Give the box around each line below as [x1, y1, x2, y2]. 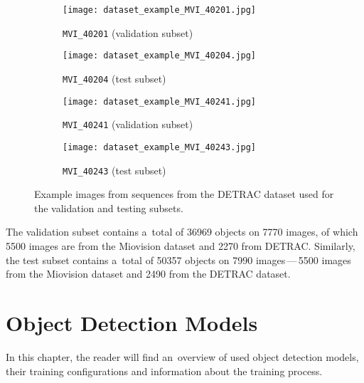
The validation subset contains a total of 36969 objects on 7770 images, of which [6, 224, 358, 239]
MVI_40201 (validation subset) [63, 25, 193, 40]
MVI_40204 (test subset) [63, 70, 166, 85]
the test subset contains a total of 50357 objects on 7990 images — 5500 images [6, 252, 351, 267]
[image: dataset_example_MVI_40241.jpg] [63, 96, 257, 107]
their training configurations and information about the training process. [6, 363, 323, 378]
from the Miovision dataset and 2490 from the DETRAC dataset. [6, 266, 291, 281]
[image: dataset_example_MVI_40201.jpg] [63, 5, 257, 15]
